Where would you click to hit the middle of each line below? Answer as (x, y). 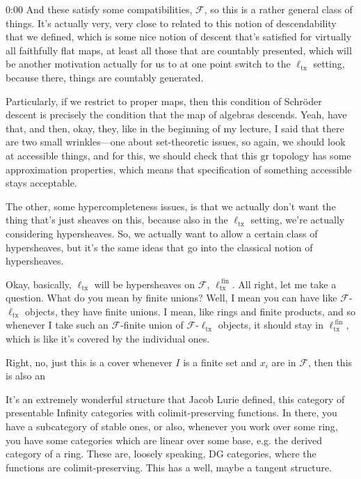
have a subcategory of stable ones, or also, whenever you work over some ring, (172, 426)
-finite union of (152, 325)
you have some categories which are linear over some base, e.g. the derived (164, 440)
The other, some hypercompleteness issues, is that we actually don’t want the (171, 206)
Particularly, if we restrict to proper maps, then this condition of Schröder (164, 101)
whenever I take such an (57, 325)
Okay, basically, (39, 284)
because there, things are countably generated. (105, 77)
